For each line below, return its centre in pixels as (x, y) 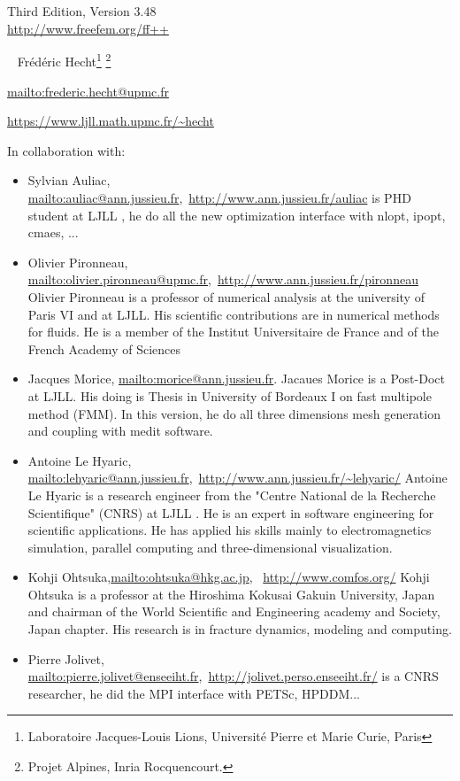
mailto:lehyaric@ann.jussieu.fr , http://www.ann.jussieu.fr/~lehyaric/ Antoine (238, 478)
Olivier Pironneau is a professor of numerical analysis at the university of (226, 296)
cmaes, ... (53, 232)
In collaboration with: (66, 150)
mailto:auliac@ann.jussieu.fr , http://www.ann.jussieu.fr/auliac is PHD (219, 197)
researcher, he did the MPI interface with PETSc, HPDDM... (194, 693)
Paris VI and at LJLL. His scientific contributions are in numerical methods (234, 314)
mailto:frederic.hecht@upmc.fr (88, 91)
